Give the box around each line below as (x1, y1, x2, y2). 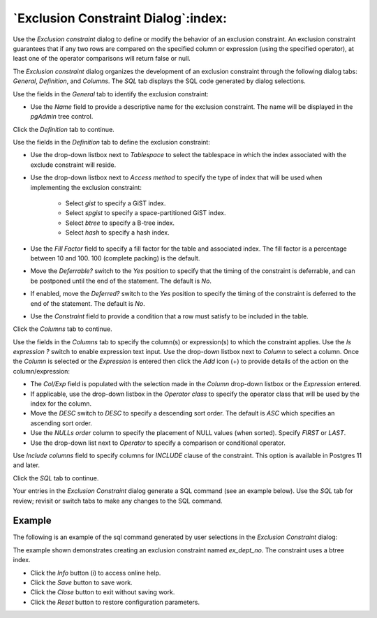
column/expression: (13, 367, 70, 375)
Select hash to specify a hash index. (65, 228, 170, 237)
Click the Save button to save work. (30, 578, 133, 587)
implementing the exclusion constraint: (30, 183, 142, 191)
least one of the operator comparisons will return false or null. (13, 54, 191, 63)
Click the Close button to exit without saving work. (30, 588, 175, 596)
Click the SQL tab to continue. (13, 473, 99, 482)
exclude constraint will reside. (30, 161, 117, 169)
